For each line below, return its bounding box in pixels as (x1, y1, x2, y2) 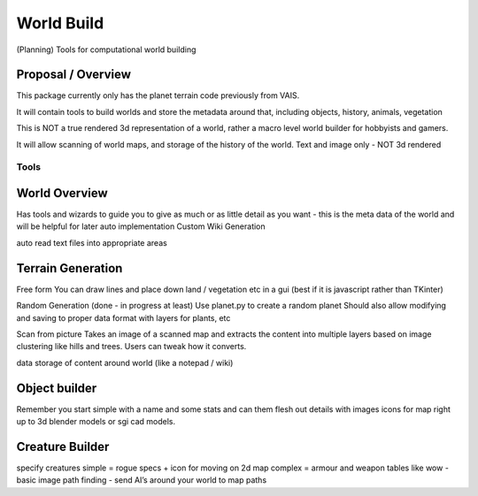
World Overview (16, 186, 108, 201)
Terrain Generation (16, 261, 123, 276)
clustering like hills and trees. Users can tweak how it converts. (16, 341, 247, 352)
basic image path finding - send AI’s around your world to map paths (16, 475, 267, 485)
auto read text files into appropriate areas (16, 237, 167, 248)
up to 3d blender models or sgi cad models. (16, 416, 176, 427)
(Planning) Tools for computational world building (16, 44, 197, 55)
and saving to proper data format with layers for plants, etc (16, 312, 231, 323)
